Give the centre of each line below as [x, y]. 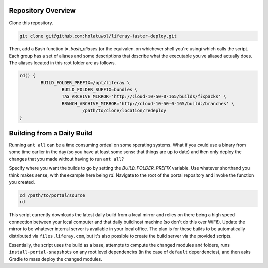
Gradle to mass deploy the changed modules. [56, 259]
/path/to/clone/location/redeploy [124, 111]
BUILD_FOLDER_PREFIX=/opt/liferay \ [85, 83]
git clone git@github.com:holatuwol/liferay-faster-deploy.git [98, 36]
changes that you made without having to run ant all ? [67, 159]
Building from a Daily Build [51, 133]
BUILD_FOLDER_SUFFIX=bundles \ [99, 90]
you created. [22, 182]
